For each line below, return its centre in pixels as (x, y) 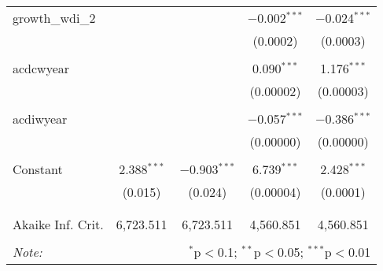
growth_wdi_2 (54, 18)
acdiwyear (40, 119)
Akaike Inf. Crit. (58, 224)
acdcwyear (41, 68)
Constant (38, 169)
